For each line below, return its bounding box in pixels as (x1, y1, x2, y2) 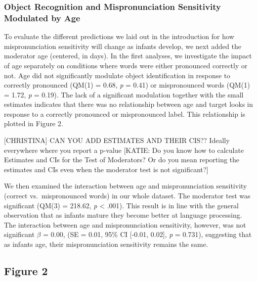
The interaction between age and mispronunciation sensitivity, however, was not (4, 219, 246, 230)
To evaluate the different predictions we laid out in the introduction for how (4, 31, 234, 42)
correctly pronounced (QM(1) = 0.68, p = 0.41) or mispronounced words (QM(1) (4, 80, 250, 90)
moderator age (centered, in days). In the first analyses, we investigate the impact (4, 50, 252, 61)
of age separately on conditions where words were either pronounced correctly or (4, 60, 248, 70)
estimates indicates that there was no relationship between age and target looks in (4, 99, 253, 109)
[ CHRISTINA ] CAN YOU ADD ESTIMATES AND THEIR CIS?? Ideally (4, 135, 230, 145)
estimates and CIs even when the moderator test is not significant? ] (4, 164, 209, 174)
